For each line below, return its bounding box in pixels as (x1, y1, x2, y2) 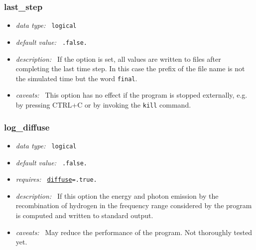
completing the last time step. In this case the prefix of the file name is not (15, 63, 245, 74)
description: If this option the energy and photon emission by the (15, 190, 219, 201)
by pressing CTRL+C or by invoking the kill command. (15, 99, 191, 110)
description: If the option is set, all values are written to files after (15, 53, 221, 64)
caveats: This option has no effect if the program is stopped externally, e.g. (15, 90, 248, 100)
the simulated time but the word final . (15, 73, 137, 83)
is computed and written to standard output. (15, 210, 153, 220)
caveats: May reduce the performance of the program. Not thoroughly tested (15, 227, 253, 237)
